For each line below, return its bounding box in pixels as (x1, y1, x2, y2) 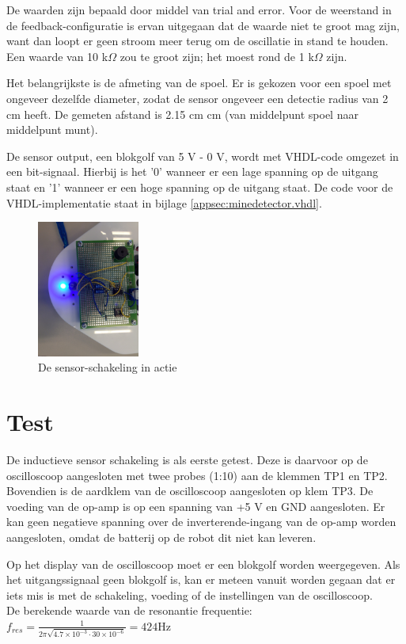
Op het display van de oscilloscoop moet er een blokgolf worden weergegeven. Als (6, 555, 400, 572)
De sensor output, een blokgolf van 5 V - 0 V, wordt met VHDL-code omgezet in (6, 147, 399, 164)
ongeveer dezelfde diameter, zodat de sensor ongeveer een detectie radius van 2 (6, 90, 389, 106)
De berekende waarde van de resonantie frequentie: (6, 602, 252, 619)
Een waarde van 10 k (6, 48, 108, 64)
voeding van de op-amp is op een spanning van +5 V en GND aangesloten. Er (6, 497, 385, 514)
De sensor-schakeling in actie (38, 359, 177, 375)
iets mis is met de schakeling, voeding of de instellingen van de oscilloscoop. (6, 586, 373, 603)
